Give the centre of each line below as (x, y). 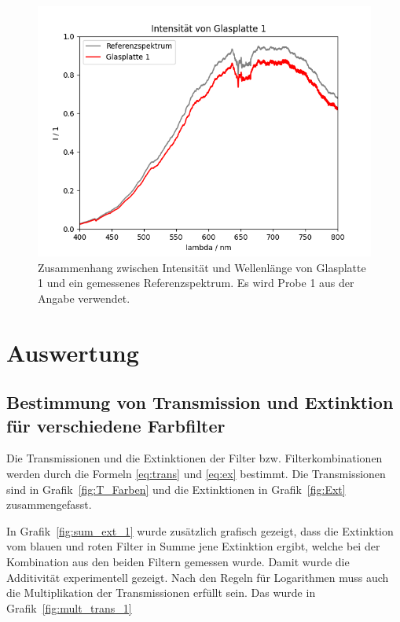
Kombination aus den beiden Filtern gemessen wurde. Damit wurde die (178, 561)
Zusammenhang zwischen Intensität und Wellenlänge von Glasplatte (202, 267)
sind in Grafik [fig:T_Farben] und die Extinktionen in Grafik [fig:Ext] (176, 489)
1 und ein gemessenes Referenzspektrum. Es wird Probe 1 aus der (196, 283)
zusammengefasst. (49, 504)
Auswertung (73, 352)
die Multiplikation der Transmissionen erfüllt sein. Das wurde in (161, 593)
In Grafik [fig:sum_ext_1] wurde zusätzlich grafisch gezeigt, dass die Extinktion (200, 530)
